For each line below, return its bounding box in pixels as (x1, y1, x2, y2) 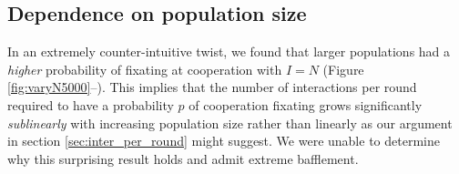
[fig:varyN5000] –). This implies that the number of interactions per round (7, 77, 417, 97)
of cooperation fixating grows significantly (189, 95, 423, 114)
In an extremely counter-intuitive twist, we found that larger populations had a (7, 42, 451, 61)
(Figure (322, 59, 364, 78)
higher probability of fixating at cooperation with (7, 59, 282, 78)
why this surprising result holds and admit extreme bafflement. (7, 148, 359, 168)
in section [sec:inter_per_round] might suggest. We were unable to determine (7, 131, 440, 150)
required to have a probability (7, 95, 174, 114)
